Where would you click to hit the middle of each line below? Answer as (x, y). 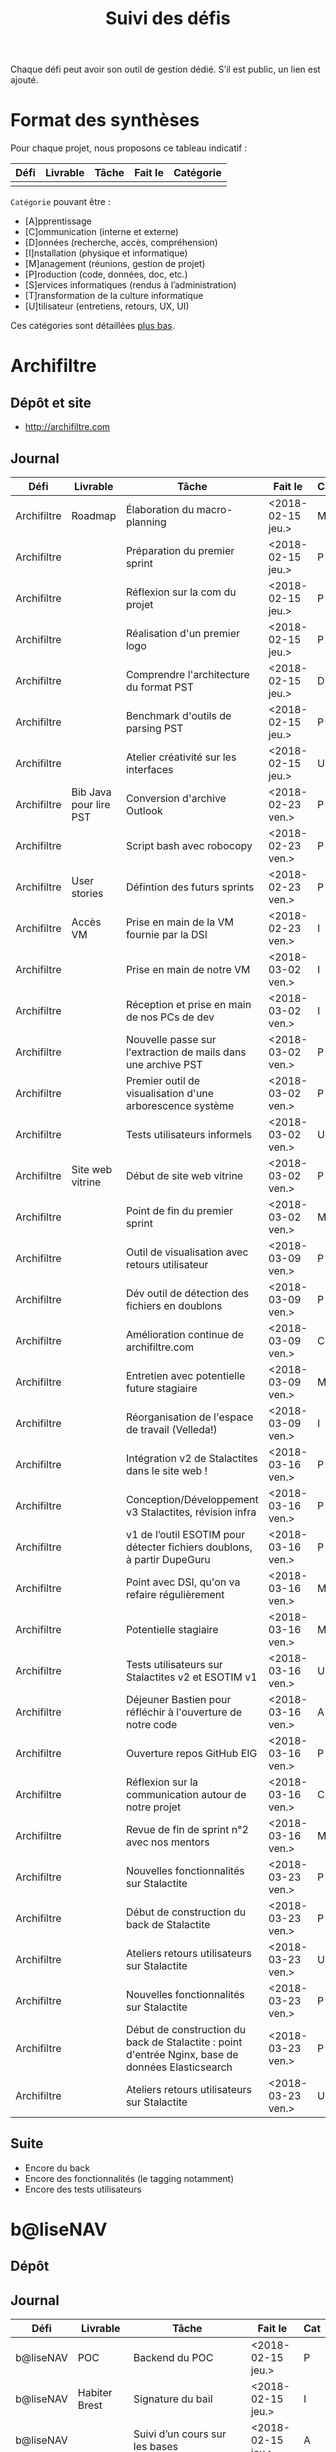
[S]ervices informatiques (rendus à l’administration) (130, 285)
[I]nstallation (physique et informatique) (106, 253)
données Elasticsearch (179, 2067)
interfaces (149, 769)
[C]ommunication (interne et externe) (101, 232)
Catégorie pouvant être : (60, 202)
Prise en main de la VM (180, 922)
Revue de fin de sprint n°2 (187, 1829)
